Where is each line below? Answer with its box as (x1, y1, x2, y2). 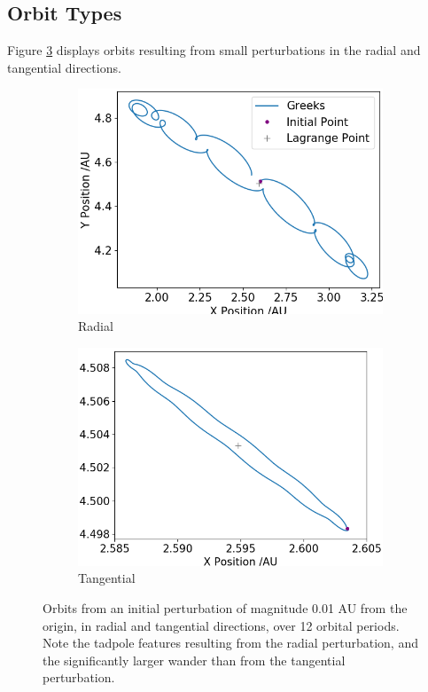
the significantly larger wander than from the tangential (43, 650, 346, 669)
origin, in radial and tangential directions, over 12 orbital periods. (43, 616, 400, 634)
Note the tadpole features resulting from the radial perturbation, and (43, 633, 418, 652)
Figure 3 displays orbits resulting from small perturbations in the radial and (7, 41, 421, 59)
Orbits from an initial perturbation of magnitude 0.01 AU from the (43, 598, 408, 617)
